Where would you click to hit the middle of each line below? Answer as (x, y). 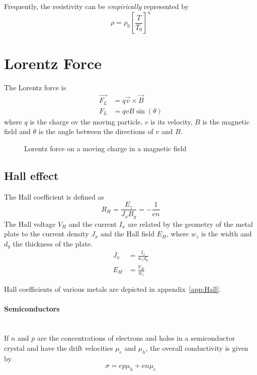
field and (17, 131)
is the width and (227, 234)
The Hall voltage (30, 224)
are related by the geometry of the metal (190, 224)
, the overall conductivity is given (197, 348)
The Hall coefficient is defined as (54, 196)
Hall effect (31, 175)
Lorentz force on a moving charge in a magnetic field (105, 148)
